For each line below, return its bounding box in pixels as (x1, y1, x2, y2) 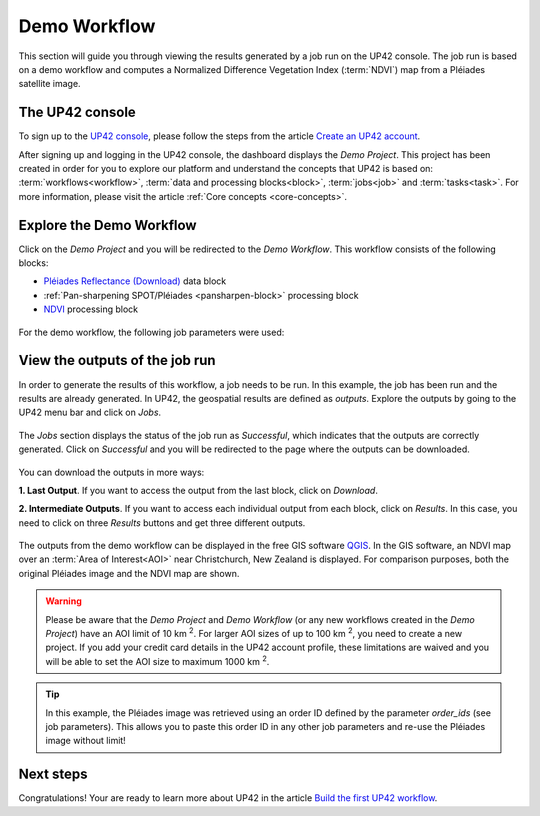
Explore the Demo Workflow (18, 216, 197, 234)
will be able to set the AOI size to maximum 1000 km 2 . (45, 654, 270, 667)
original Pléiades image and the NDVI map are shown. (18, 567, 240, 579)
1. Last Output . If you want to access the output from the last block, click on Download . (18, 484, 379, 496)
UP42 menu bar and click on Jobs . (18, 406, 162, 419)
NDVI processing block (43, 303, 139, 315)
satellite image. (18, 78, 81, 90)
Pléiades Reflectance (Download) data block (43, 275, 227, 287)
